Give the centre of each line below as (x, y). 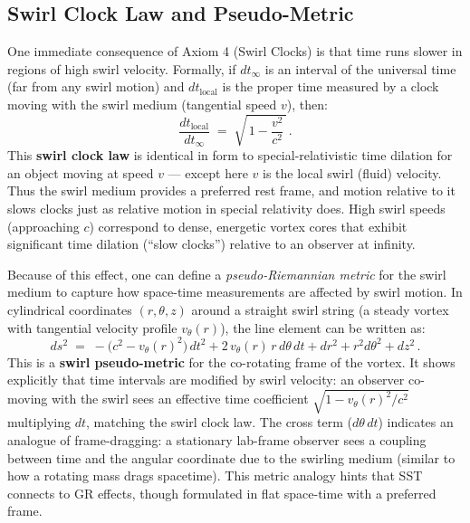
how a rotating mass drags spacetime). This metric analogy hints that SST (215, 475)
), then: (307, 104)
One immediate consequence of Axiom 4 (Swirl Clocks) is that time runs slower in (235, 51)
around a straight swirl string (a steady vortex (320, 310)
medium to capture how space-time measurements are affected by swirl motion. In (235, 292)
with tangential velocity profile (92, 327)
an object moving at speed (81, 172)
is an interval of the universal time (360, 68)
